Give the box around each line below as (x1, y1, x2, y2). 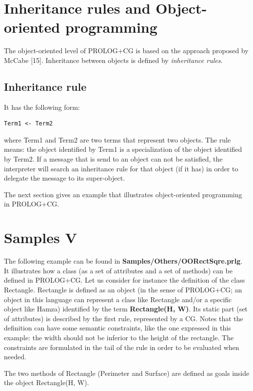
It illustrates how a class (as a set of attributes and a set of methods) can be (4, 265, 233, 275)
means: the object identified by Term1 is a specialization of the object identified (4, 144, 242, 154)
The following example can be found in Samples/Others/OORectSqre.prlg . (4, 256, 243, 266)
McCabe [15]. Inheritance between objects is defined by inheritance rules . (4, 55, 223, 65)
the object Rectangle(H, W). (4, 377, 89, 388)
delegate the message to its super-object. (4, 173, 125, 183)
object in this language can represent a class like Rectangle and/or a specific (4, 294, 232, 304)
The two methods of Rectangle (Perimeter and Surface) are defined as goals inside (4, 368, 250, 378)
